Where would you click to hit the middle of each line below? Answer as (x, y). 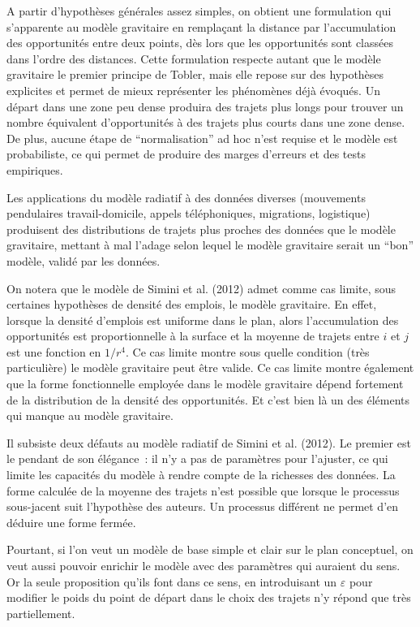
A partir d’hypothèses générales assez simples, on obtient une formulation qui (199, 11)
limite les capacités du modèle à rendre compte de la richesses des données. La (201, 475)
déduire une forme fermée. (71, 522)
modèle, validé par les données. (84, 260)
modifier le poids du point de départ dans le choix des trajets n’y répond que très (209, 597)
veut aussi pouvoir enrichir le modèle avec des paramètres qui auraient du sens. (204, 565)
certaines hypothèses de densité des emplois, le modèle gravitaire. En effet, (192, 304)
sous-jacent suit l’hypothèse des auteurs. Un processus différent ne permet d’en (203, 506)
